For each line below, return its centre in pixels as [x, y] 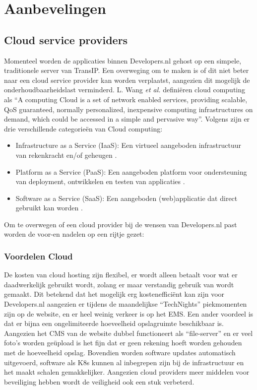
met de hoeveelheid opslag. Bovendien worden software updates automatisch [120, 353]
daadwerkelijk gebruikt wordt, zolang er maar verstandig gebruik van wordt [119, 284]
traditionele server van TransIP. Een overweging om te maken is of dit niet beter [127, 70]
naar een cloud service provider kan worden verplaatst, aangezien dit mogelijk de [127, 80]
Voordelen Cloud [38, 256]
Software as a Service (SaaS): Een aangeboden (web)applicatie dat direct [127, 198]
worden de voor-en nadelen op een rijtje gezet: [74, 234]
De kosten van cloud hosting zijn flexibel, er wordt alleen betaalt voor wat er [121, 275]
